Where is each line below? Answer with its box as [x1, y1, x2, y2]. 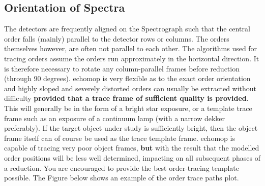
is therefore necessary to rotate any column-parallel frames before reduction [4, 63, 240, 73]
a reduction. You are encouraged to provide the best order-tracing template [4, 162, 239, 173]
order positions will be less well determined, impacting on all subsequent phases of [4, 152, 260, 163]
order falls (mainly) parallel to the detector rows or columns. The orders [4, 33, 229, 44]
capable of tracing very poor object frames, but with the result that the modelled [4, 142, 259, 153]
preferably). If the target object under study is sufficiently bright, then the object [4, 123, 258, 133]
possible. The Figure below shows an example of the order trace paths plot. [4, 172, 239, 183]
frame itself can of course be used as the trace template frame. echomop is [4, 132, 235, 143]
